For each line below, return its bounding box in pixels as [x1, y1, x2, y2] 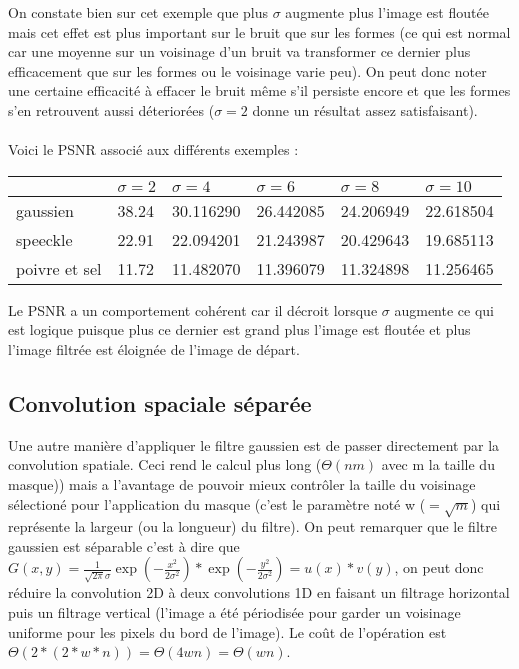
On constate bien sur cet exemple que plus [8, 2, 269, 22]
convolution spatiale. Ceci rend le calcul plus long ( [8, 454, 322, 475]
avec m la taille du [381, 454, 495, 475]
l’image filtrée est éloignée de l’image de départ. [8, 338, 300, 359]
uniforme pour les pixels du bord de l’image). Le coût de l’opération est [8, 621, 447, 642]
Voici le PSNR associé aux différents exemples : [8, 139, 299, 160]
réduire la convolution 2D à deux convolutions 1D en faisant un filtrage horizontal [8, 582, 510, 603]
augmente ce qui [394, 299, 494, 320]
